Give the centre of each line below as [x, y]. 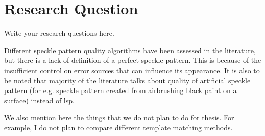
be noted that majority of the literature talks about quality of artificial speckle [127, 80]
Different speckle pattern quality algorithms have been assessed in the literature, [130, 50]
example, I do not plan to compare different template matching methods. [118, 127]
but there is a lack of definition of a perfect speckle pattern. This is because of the [133, 60]
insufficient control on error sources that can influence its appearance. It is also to [132, 70]
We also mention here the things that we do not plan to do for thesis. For [119, 117]
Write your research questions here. [59, 33]
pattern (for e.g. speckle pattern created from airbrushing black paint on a [121, 90]
